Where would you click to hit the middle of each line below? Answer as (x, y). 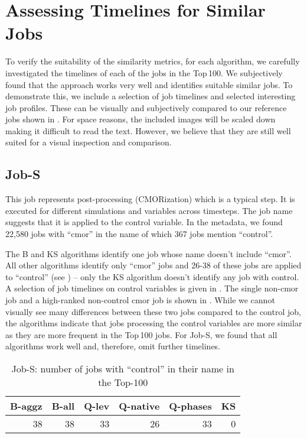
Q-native (139, 405)
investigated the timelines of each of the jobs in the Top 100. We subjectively (144, 72)
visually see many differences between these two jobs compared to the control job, (153, 311)
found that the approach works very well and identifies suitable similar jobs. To (149, 84)
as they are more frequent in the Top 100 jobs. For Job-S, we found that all (141, 334)
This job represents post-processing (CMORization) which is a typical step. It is (150, 199)
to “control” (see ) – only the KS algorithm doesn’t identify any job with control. (152, 276)
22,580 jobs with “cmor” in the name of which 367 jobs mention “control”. (139, 234)
